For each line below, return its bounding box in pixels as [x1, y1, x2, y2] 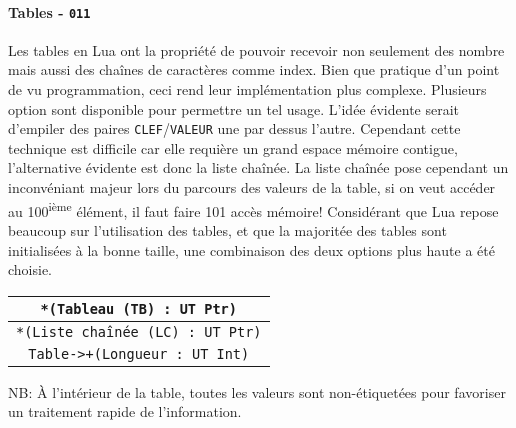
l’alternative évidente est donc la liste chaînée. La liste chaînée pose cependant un [8, 157, 509, 178]
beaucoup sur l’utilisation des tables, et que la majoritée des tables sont [8, 219, 447, 240]
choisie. [8, 259, 53, 280]
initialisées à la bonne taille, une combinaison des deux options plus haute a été [8, 239, 495, 260]
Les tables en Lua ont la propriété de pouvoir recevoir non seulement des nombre [8, 39, 505, 60]
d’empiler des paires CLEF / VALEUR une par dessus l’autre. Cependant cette [8, 118, 461, 139]
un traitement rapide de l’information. [8, 401, 242, 422]
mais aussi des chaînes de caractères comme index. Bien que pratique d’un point [8, 59, 500, 80]
